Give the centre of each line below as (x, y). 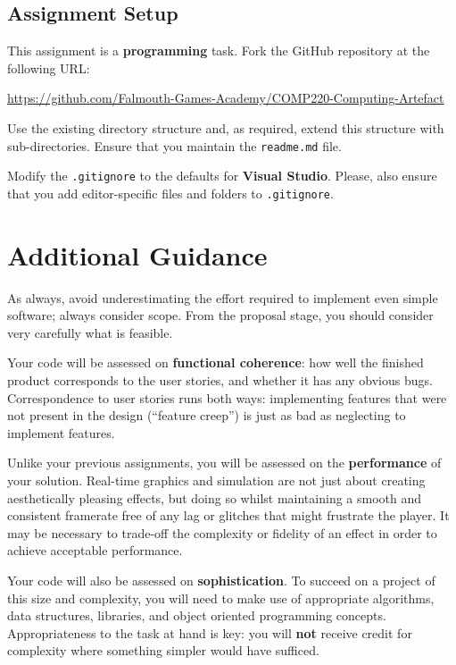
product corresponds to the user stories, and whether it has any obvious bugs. (220, 380)
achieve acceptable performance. (95, 550)
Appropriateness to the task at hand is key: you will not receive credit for (210, 632)
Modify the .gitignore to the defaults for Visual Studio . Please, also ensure (222, 176)
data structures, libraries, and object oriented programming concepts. (197, 615)
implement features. (61, 432)
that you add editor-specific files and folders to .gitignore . (170, 193)
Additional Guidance (137, 254)
